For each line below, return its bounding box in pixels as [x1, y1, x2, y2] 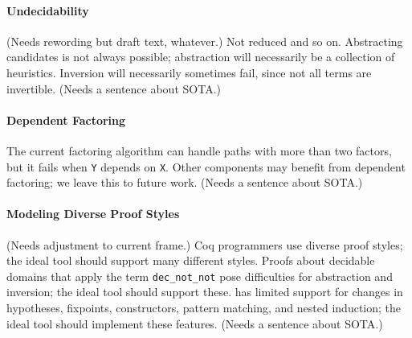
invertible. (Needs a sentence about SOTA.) [6, 80, 221, 97]
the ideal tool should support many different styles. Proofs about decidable [6, 252, 375, 269]
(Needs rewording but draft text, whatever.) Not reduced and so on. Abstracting [6, 32, 403, 49]
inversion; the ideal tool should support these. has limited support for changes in [6, 283, 403, 300]
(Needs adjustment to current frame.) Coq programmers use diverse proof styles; [6, 236, 403, 253]
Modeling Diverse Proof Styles [6, 205, 180, 222]
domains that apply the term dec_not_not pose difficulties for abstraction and [6, 267, 393, 284]
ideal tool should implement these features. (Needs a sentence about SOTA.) [6, 315, 383, 332]
